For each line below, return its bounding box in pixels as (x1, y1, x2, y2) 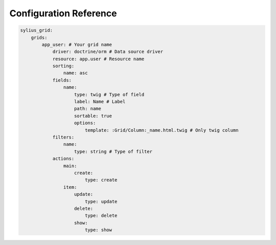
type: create (84, 177, 118, 183)
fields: (52, 77, 72, 83)
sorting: (52, 63, 75, 69)
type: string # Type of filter (74, 148, 153, 154)
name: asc (63, 70, 88, 76)
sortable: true (74, 113, 112, 119)
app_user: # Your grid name (41, 41, 112, 47)
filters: (52, 134, 75, 140)
